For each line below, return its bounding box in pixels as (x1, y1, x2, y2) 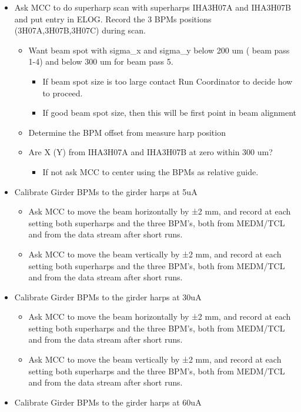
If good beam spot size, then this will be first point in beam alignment (42, 106, 297, 119)
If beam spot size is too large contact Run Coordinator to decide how (42, 75, 293, 87)
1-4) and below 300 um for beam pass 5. (28, 55, 173, 68)
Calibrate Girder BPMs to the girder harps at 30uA (14, 290, 202, 303)
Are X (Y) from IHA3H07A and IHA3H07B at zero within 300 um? (28, 146, 273, 158)
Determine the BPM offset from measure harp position (28, 126, 226, 138)
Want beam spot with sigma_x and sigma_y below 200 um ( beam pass (28, 43, 290, 56)
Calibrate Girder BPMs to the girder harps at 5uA (14, 185, 198, 197)
